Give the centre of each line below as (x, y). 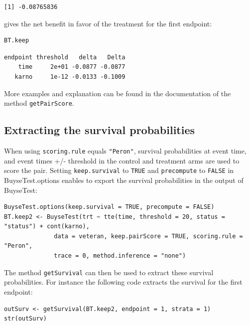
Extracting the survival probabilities (100, 130)
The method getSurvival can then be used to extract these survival (109, 272)
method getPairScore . (39, 103)
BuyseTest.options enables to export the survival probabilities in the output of (124, 180)
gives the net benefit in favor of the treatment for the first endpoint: (108, 23)
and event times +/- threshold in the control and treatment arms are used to (122, 160)
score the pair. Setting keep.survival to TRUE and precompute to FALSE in (119, 170)
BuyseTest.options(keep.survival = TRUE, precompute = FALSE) (109, 207)
